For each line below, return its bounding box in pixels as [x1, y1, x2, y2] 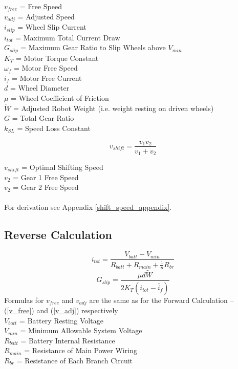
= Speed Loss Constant [17, 122, 91, 133]
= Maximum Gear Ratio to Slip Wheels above [20, 42, 166, 53]
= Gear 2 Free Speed [13, 182, 79, 192]
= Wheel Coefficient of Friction [11, 92, 109, 103]
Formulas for [4, 294, 44, 305]
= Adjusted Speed [17, 11, 75, 21]
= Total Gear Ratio [12, 113, 74, 123]
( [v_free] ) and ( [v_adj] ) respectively [4, 305, 118, 316]
